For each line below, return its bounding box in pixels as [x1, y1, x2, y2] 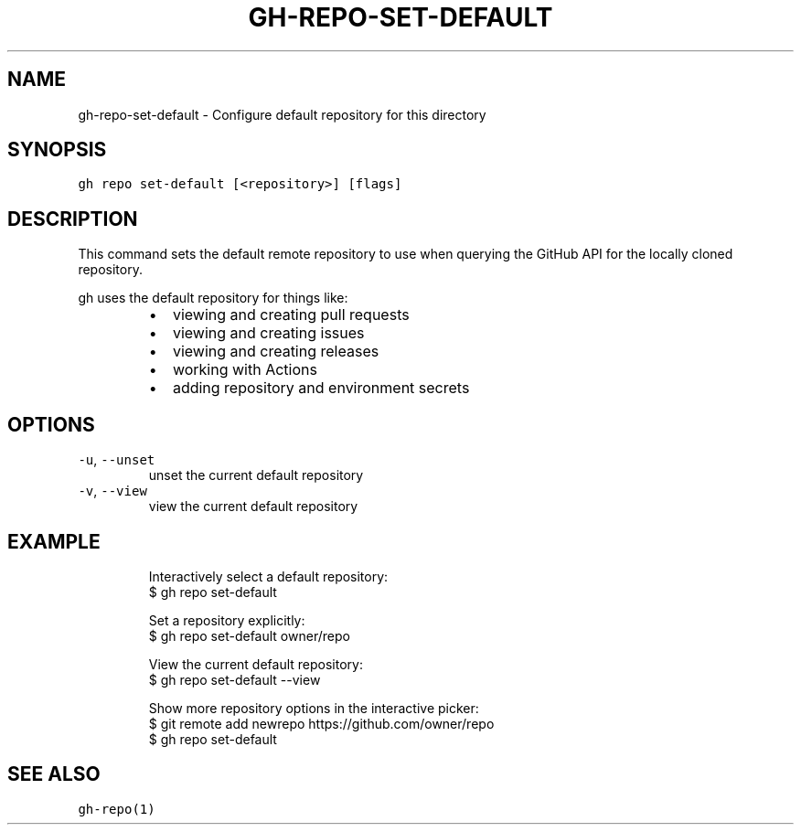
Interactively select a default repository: [148, 568, 389, 584]
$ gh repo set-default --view [148, 671, 321, 688]
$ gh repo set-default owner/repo [148, 627, 350, 644]
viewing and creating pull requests [172, 305, 410, 325]
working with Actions [172, 360, 317, 379]
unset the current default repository [148, 467, 364, 484]
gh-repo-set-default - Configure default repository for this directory [78, 106, 486, 123]
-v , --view [78, 483, 147, 499]
